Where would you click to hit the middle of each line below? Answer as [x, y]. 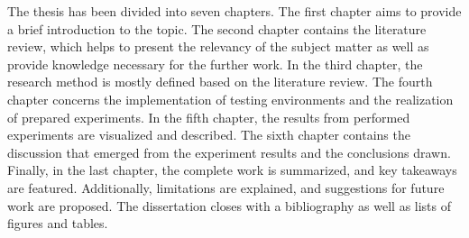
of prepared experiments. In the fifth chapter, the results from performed [209, 117]
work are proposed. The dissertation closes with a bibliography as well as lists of [230, 205]
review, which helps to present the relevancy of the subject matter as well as [218, 46]
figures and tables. [58, 223]
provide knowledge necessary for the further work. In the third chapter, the [215, 64]
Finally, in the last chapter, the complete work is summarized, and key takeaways [232, 170]
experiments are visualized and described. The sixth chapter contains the [209, 135]
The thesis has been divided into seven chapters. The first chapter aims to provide [234, 11]
